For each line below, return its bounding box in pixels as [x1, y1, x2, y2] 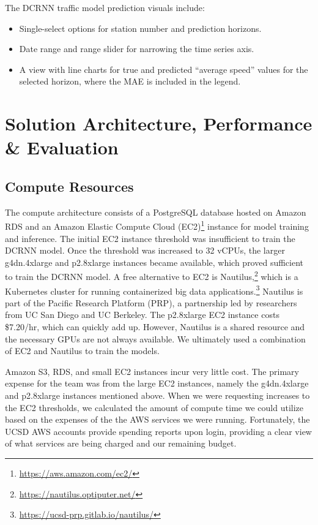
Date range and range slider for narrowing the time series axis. [19, 42, 254, 55]
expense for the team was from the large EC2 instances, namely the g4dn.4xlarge [5, 377, 309, 390]
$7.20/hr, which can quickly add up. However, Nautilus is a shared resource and [5, 320, 305, 333]
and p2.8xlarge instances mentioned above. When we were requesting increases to [5, 389, 310, 402]
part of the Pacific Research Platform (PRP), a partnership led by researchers [5, 296, 297, 309]
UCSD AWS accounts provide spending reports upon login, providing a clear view [5, 425, 312, 437]
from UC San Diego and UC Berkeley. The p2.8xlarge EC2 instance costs [5, 308, 279, 321]
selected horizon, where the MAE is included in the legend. [19, 75, 241, 88]
